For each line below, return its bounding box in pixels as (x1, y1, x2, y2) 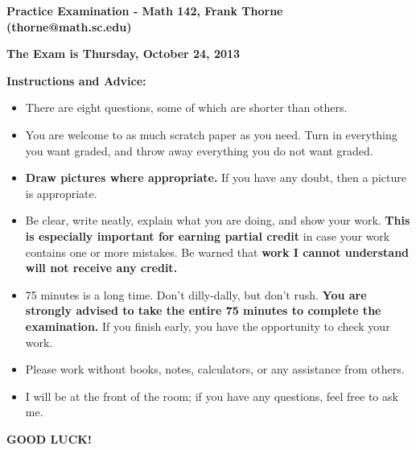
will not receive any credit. (25, 259, 178, 276)
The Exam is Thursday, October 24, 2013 (6, 45, 241, 62)
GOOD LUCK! (6, 430, 92, 447)
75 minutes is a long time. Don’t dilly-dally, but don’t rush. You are (25, 286, 367, 303)
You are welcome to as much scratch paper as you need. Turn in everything (25, 126, 397, 142)
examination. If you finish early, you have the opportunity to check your (25, 317, 390, 334)
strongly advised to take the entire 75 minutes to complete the (25, 302, 381, 319)
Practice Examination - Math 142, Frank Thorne (6, 2, 283, 19)
